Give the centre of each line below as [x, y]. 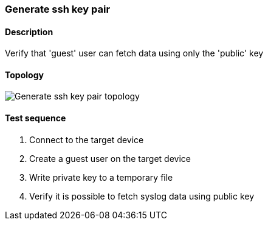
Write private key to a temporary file [101, 177]
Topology [24, 75]
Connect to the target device [87, 139]
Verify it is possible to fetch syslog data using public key [142, 196]
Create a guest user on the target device [110, 158]
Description [29, 32]
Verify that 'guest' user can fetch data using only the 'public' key [134, 53]
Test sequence [36, 118]
